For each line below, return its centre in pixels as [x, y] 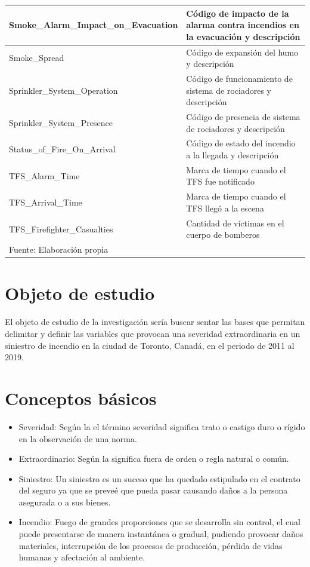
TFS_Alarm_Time [44, 175]
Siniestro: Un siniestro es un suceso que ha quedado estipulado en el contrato [159, 478]
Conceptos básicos [81, 398]
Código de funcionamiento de [239, 78]
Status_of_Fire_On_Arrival [62, 149]
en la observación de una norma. [78, 438]
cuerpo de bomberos [223, 235]
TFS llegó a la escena [225, 208]
